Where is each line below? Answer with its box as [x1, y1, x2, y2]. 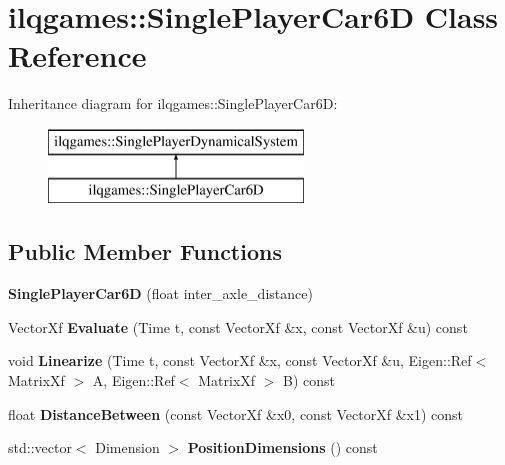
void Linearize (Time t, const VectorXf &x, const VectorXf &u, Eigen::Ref [8, 350, 472, 371]
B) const [283, 370, 336, 391]
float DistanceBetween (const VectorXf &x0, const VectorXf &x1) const [8, 403, 464, 424]
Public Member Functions [8, 236, 282, 267]
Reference [8, 35, 147, 76]
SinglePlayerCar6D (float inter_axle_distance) [8, 283, 313, 304]
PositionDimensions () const [187, 437, 378, 458]
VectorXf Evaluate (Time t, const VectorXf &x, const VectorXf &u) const [8, 316, 468, 337]
